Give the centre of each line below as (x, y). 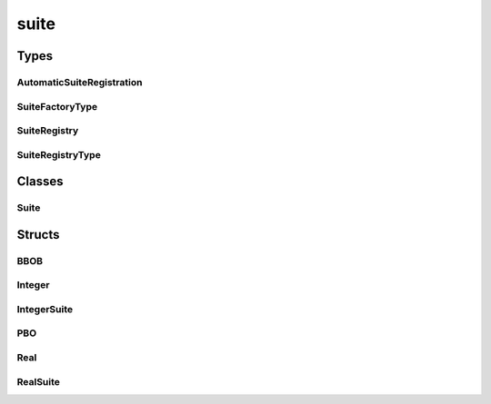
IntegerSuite (45, 309)
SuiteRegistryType (59, 154)
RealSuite (39, 381)
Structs (38, 235)
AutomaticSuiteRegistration (80, 82)
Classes (40, 182)
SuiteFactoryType (57, 106)
